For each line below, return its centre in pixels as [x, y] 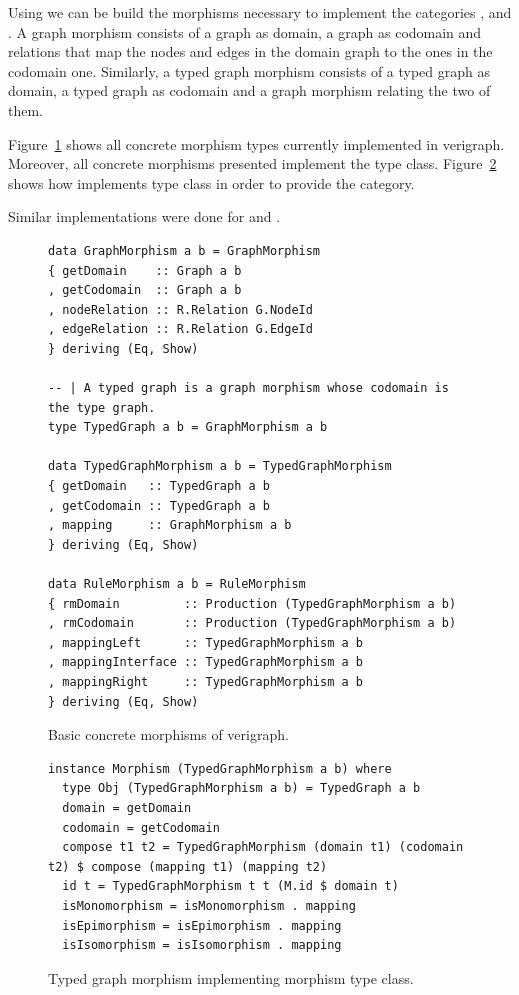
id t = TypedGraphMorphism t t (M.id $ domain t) [230, 886]
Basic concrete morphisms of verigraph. [168, 734]
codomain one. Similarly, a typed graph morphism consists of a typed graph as [249, 70]
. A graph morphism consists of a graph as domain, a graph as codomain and [245, 31]
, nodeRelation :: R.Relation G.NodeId [180, 309]
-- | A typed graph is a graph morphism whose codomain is [248, 388]
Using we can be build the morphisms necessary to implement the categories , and [260, 12]
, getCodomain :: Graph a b [145, 290]
